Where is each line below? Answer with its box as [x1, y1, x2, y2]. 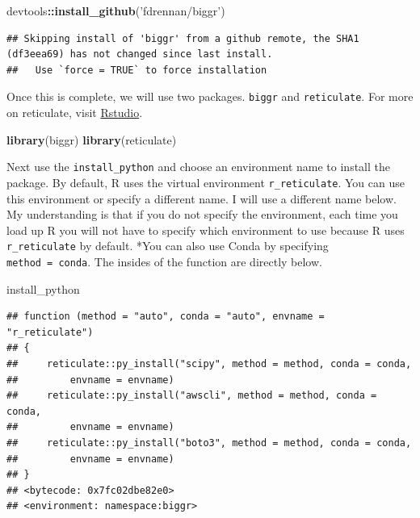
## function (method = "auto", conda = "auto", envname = [6, 311, 325, 323]
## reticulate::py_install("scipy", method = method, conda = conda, [6, 358, 412, 370]
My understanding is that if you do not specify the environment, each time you [6, 206, 398, 223]
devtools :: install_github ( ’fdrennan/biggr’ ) [6, 2, 225, 19]
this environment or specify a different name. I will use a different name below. [6, 190, 397, 207]
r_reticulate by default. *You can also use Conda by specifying [6, 237, 329, 254]
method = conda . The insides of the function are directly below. [6, 253, 322, 269]
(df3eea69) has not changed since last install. [6, 48, 273, 61]
